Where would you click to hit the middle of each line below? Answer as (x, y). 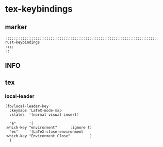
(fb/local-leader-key (27, 106)
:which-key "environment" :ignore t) (49, 128)
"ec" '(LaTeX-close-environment (46, 132)
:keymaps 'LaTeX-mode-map (36, 110)
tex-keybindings (39, 9)
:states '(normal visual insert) (44, 115)
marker (16, 27)
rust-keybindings (23, 42)
